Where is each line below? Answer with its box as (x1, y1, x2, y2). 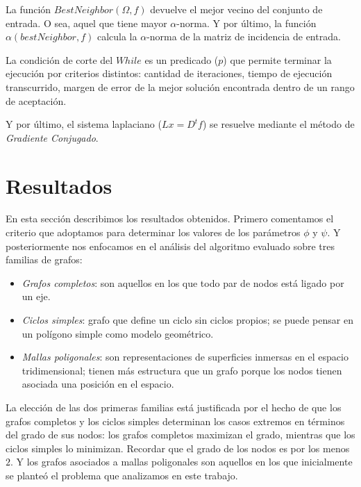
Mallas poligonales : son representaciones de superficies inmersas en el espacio (22, 349, 349, 364)
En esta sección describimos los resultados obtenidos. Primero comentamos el (6, 211, 334, 226)
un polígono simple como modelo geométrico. (22, 326, 214, 340)
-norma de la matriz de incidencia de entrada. (146, 29, 341, 44)
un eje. (22, 289, 51, 304)
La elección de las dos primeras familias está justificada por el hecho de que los (6, 400, 342, 414)
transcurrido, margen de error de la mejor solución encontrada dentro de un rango (6, 79, 355, 94)
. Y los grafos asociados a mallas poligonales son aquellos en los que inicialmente (10, 454, 353, 469)
